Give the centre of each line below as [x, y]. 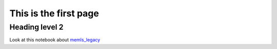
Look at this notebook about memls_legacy [55, 40]
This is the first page [54, 13]
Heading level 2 [36, 27]
